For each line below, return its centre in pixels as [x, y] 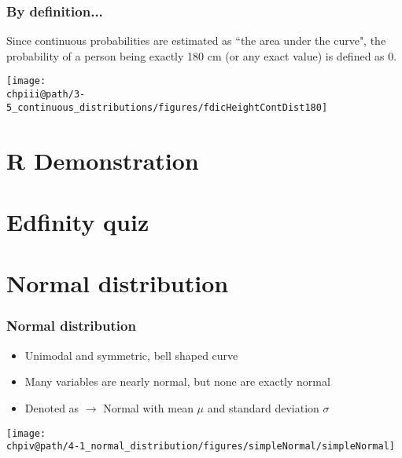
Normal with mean [148, 407]
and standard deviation [263, 407]
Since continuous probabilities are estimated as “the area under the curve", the [196, 40]
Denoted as [52, 407]
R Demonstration [103, 160]
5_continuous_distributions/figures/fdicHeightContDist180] [167, 107]
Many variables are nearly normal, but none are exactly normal [177, 381]
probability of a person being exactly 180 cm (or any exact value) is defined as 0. [202, 55]
